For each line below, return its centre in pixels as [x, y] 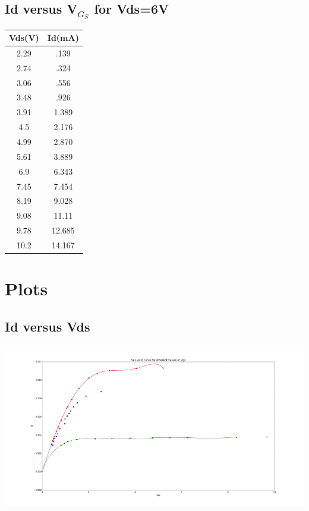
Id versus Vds [48, 326]
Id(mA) [63, 38]
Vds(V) [24, 38]
